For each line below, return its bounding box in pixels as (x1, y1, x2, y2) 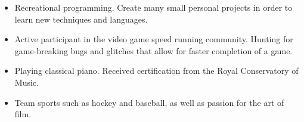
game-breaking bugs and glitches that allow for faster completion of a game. (14, 44, 293, 57)
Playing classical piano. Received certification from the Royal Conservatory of (14, 64, 299, 77)
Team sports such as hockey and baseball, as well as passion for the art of (14, 96, 284, 108)
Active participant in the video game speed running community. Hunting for (14, 33, 293, 45)
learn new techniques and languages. (14, 12, 148, 25)
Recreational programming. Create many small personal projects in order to (14, 1, 293, 13)
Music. (14, 76, 39, 88)
